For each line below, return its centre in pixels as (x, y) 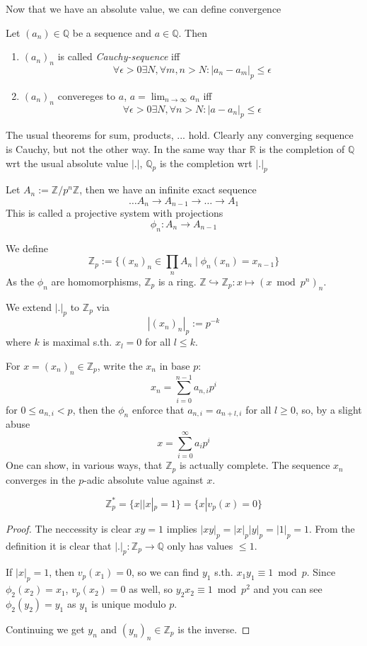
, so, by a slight (328, 409)
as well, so (151, 589)
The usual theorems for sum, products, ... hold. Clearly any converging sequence (180, 135)
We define (27, 248)
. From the (332, 528)
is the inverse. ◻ (214, 629)
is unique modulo (129, 603)
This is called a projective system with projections (115, 213)
